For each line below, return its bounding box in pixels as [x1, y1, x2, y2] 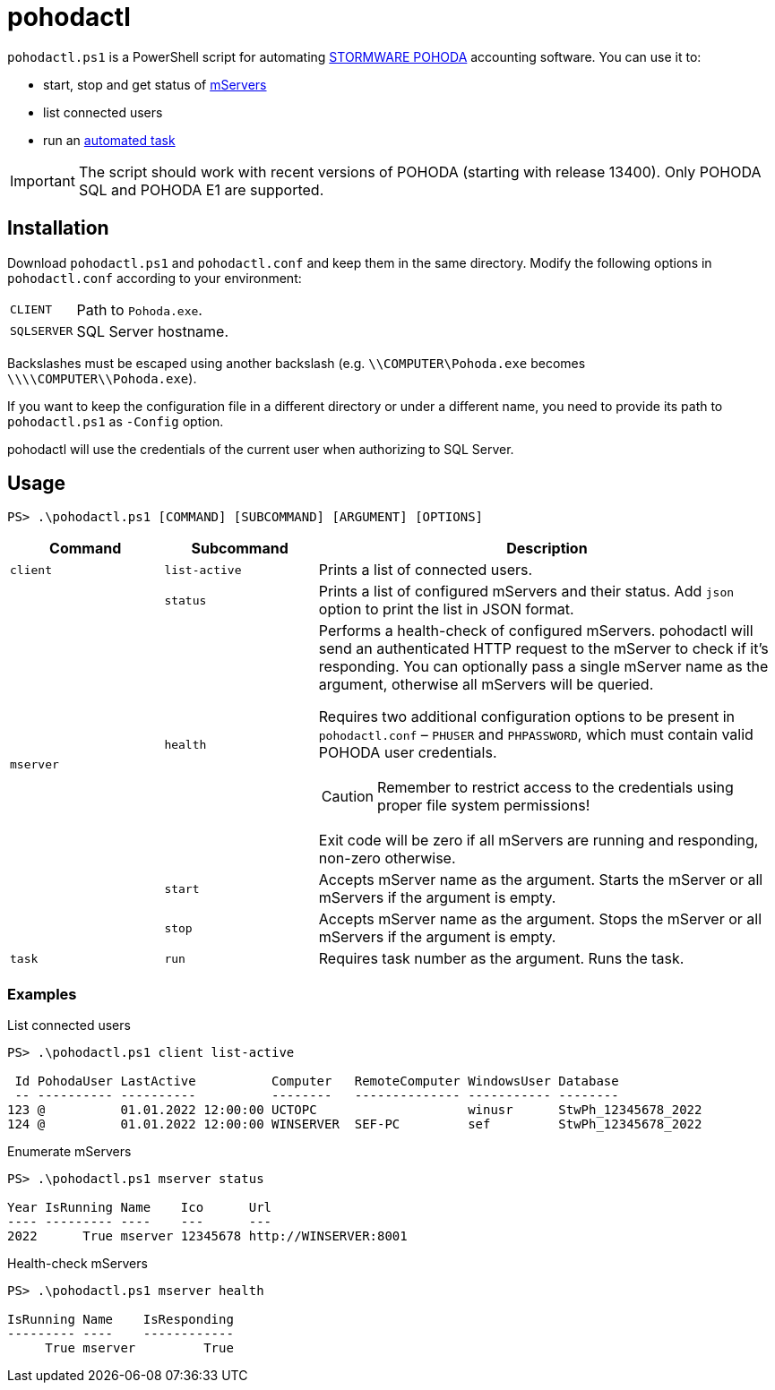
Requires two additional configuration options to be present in [318, 708, 736, 726]
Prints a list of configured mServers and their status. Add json [318, 582, 735, 601]
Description [506, 539, 588, 558]
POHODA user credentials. [318, 743, 497, 762]
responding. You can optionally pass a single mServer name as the [318, 657, 769, 676]
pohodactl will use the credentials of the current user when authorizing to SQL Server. [7, 441, 514, 457]
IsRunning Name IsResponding [7, 1312, 234, 1327]
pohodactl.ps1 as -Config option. [7, 413, 224, 429]
